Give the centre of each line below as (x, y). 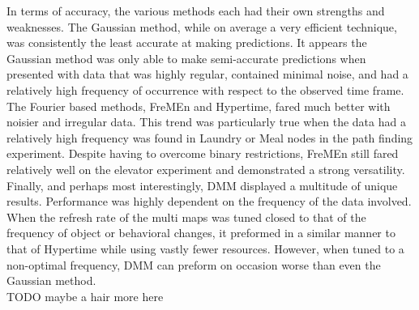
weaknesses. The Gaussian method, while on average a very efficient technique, (202, 26)
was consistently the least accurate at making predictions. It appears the (187, 42)
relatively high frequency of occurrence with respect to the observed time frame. (205, 89)
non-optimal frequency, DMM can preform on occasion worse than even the (194, 264)
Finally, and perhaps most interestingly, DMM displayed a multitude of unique (202, 185)
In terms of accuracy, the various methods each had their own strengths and (196, 11)
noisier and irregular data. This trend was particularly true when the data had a (206, 122)
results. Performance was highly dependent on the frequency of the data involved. (209, 201)
